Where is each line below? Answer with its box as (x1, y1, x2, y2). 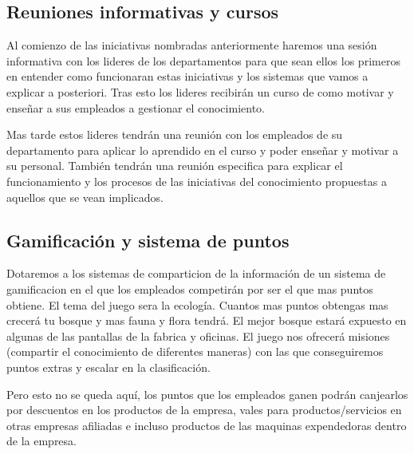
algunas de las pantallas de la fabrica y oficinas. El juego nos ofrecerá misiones (6, 327, 390, 344)
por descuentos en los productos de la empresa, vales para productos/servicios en (6, 401, 402, 418)
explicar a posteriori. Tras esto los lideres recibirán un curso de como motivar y (6, 83, 394, 100)
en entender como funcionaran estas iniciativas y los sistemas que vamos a (6, 68, 369, 85)
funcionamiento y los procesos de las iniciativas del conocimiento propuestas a (6, 172, 387, 189)
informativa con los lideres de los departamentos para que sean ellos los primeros (6, 52, 400, 69)
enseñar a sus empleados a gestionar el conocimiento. (6, 99, 265, 116)
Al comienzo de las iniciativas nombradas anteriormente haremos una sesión (6, 37, 377, 53)
